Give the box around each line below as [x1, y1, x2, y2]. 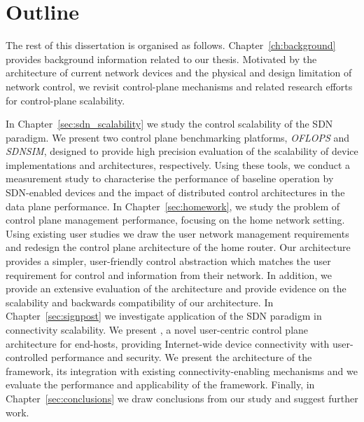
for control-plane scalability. [6, 93, 125, 107]
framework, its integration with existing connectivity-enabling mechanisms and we [6, 363, 358, 378]
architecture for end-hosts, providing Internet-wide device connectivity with [6, 336, 330, 350]
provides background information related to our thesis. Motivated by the [6, 51, 317, 66]
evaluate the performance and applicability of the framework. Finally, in [6, 377, 315, 392]
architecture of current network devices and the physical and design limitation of [6, 65, 352, 80]
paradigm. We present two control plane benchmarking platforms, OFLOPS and [6, 130, 350, 144]
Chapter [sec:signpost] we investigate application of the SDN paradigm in [6, 308, 322, 323]
